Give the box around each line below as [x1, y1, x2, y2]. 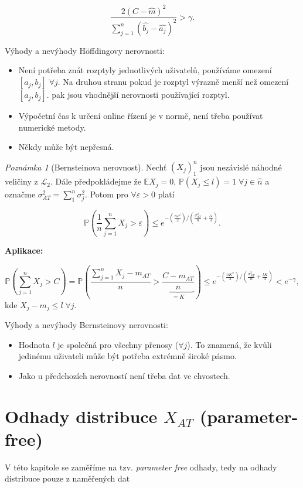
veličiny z [5, 175, 38, 187]
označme [5, 188, 36, 200]
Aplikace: [5, 244, 43, 257]
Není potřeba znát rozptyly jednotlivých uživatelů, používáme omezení [18, 64, 272, 76]
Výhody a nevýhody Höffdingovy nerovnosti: [5, 44, 165, 56]
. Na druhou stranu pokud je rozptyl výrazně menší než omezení [57, 76, 289, 88]
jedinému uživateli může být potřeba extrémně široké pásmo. [18, 350, 237, 362]
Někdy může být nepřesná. [18, 141, 114, 153]
